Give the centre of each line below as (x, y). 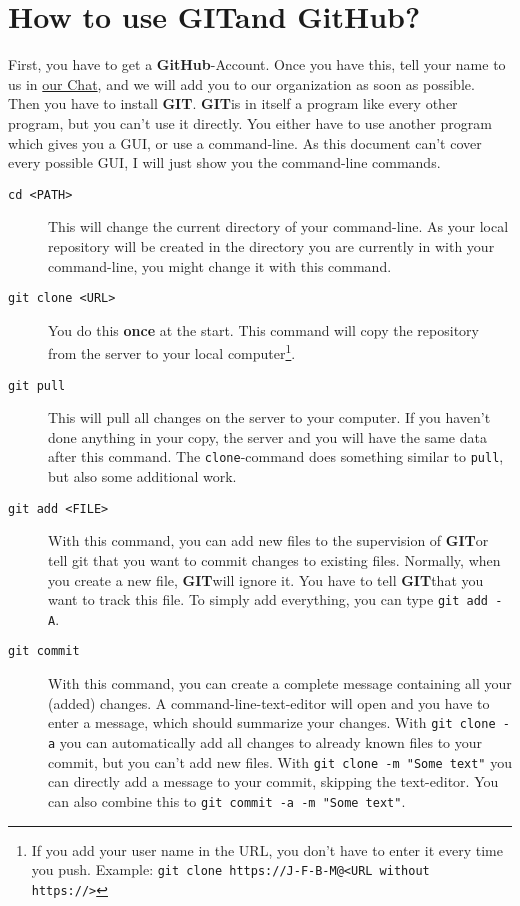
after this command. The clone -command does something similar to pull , (276, 456)
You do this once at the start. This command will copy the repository (263, 329)
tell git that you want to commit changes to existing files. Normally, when (274, 559)
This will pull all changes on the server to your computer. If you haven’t (269, 417)
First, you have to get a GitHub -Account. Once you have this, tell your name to (257, 64)
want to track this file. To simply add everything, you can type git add (268, 599)
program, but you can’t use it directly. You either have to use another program (250, 122)
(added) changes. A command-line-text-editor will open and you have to (269, 702)
